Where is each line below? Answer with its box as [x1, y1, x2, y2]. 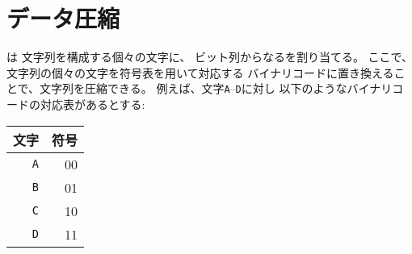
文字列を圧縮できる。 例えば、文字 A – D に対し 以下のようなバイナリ [40, 80, 393, 97]
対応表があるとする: [40, 95, 145, 112]
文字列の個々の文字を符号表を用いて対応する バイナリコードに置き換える [6, 64, 394, 81]
